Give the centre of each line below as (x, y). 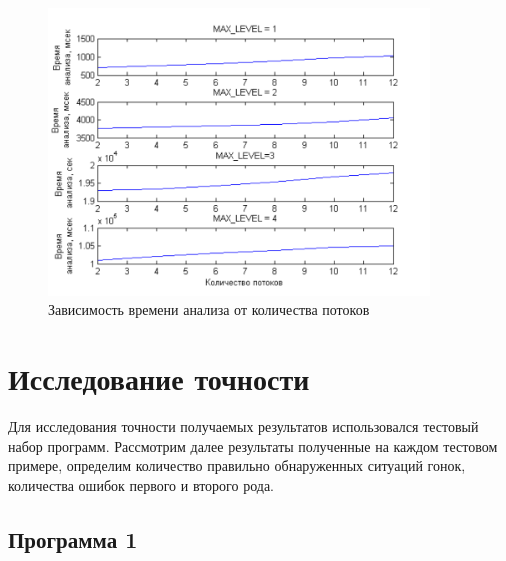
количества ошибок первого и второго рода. (141, 484)
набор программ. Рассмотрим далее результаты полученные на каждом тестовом (253, 445)
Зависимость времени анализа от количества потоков (209, 309)
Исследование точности (159, 378)
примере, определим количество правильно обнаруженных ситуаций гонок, (237, 465)
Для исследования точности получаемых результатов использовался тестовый (243, 425)
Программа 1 (73, 538)
